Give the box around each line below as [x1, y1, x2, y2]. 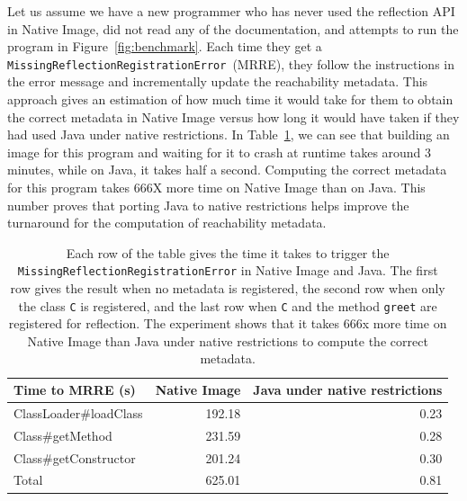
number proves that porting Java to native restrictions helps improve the [7, 195, 409, 214]
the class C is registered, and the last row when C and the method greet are [18, 296, 437, 315]
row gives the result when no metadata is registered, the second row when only [10, 279, 445, 298]
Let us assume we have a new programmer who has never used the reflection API [7, 2, 455, 20]
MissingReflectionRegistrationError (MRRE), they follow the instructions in [7, 54, 454, 73]
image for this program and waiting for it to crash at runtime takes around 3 [7, 142, 432, 161]
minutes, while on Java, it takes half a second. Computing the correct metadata [7, 160, 447, 179]
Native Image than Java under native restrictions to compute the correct [27, 331, 428, 350]
